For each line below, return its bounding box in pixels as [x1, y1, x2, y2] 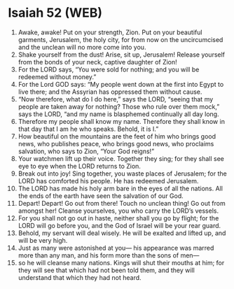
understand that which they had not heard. [18, 273, 142, 281]
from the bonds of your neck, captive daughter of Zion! [18, 57, 177, 66]
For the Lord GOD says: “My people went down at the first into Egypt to [18, 80, 224, 88]
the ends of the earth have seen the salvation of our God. [18, 191, 184, 200]
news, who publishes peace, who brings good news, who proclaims [18, 139, 214, 148]
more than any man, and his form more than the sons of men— [18, 251, 200, 260]
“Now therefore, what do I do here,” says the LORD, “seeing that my [18, 94, 214, 103]
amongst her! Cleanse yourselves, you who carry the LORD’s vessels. [18, 206, 219, 215]
